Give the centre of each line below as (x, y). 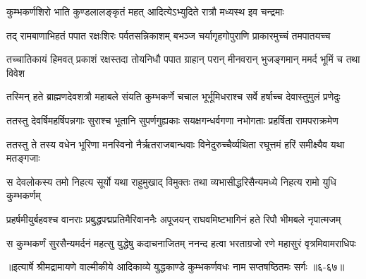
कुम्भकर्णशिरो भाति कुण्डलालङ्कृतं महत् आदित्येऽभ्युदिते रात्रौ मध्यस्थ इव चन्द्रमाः (145, 11)
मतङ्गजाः (23, 158)
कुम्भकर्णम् (24, 195)
